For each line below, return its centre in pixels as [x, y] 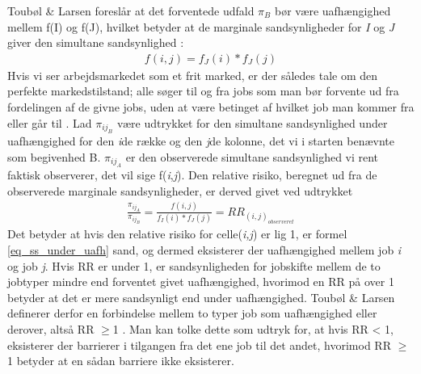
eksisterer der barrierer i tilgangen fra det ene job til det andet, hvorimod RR [199, 345]
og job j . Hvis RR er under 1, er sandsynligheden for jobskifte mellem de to [194, 265]
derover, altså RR [51, 328]
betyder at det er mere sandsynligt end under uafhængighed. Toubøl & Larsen [201, 297]
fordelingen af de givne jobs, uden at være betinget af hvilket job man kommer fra [211, 107]
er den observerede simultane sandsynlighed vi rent [252, 156]
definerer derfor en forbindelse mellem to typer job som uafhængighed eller [192, 313]
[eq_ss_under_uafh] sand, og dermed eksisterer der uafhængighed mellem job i [204, 249]
